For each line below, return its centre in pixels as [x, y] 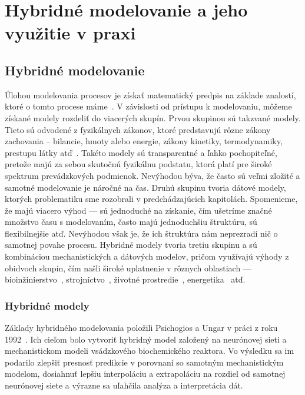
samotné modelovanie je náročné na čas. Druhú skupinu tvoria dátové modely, [145, 187]
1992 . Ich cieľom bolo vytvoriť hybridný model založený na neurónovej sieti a [146, 339]
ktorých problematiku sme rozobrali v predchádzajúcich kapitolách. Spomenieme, [151, 199]
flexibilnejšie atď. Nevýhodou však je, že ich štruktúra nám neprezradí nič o [141, 233]
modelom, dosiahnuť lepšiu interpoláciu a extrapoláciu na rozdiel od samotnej [145, 374]
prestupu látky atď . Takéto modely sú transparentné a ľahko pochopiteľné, [141, 152]
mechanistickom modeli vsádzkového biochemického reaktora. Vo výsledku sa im [150, 351]
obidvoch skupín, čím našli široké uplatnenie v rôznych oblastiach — [128, 268]
